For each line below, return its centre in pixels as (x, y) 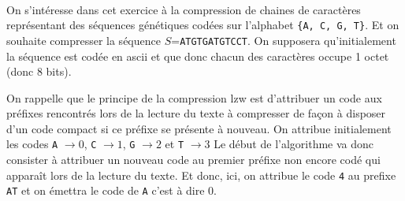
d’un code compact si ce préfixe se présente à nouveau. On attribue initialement (199, 128)
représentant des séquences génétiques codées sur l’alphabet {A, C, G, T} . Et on (203, 25)
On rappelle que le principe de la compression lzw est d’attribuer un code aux (194, 97)
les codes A (32, 144)
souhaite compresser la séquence (84, 40)
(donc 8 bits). (39, 71)
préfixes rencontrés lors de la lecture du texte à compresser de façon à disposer (196, 113)
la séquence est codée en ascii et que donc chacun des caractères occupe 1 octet (198, 56)
